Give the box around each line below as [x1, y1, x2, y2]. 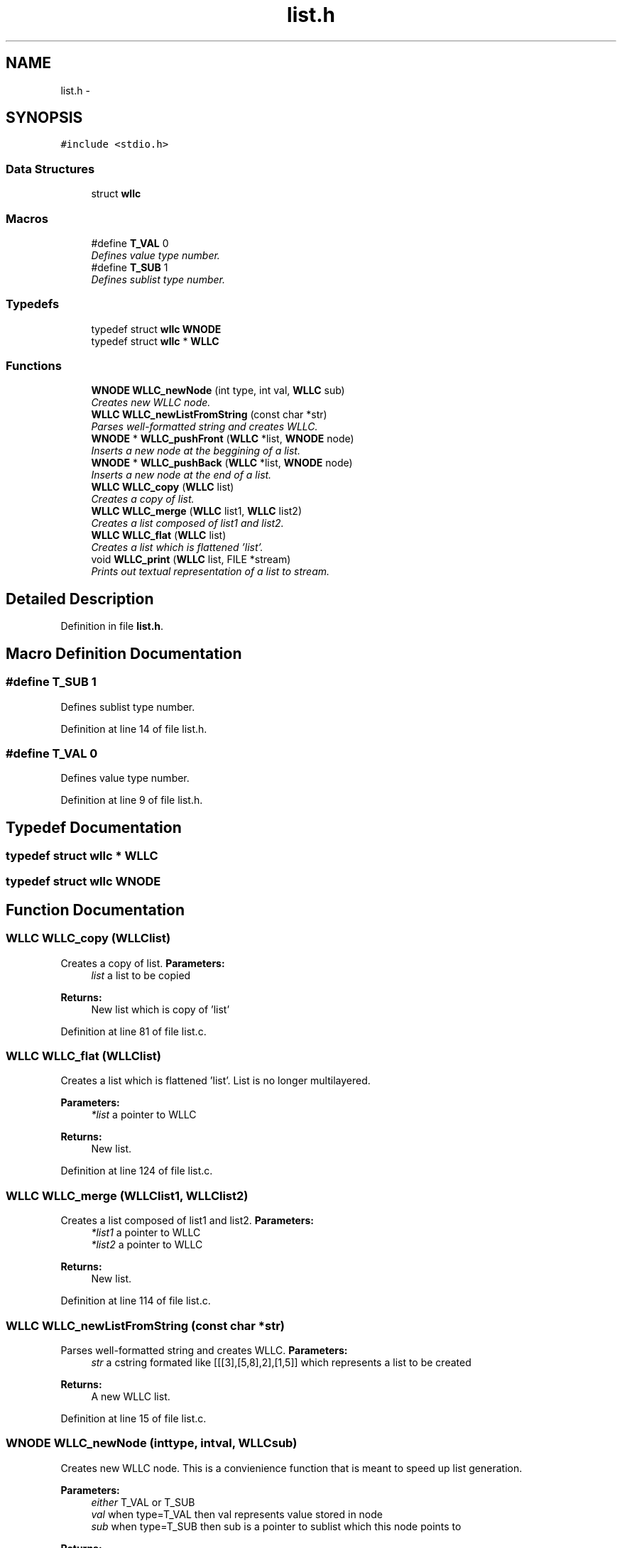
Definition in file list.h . [60, 620, 164, 633]
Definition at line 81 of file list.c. [60, 1025, 207, 1037]
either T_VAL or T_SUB [91, 1495, 195, 1508]
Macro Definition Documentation [6, 644, 242, 663]
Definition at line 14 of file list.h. [60, 722, 207, 735]
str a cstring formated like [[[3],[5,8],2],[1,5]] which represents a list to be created [91, 1356, 471, 1368]
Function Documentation [6, 900, 185, 919]
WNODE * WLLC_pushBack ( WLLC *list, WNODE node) [91, 457, 353, 469]
